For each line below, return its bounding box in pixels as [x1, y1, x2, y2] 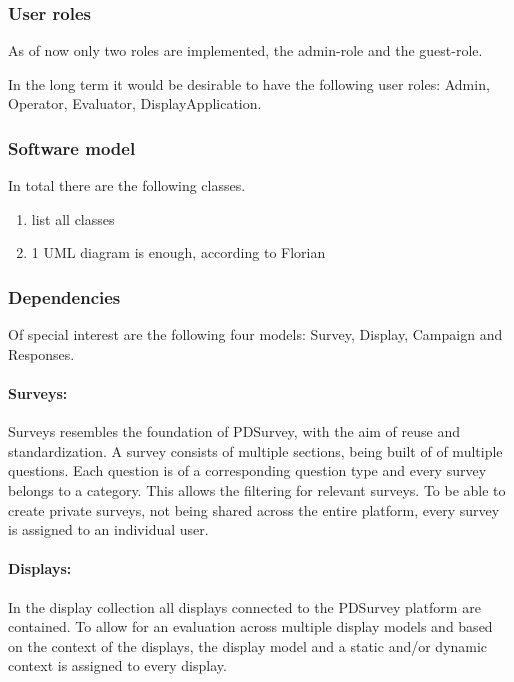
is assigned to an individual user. [8, 519, 209, 540]
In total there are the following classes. [8, 175, 246, 196]
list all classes [31, 208, 115, 229]
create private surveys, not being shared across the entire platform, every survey [8, 499, 500, 520]
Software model [8, 135, 136, 160]
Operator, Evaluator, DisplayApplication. [8, 93, 262, 114]
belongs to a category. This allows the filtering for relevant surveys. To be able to [8, 479, 506, 500]
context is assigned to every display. [8, 655, 227, 676]
